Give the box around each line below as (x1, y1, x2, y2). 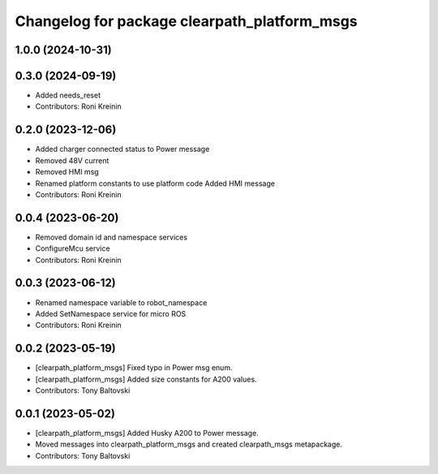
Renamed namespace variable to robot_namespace (35, 297, 208, 308)
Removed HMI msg (35, 167, 99, 177)
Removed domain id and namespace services (35, 232, 188, 242)
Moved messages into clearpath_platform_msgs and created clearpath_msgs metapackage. (35, 439, 343, 450)
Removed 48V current (35, 155, 109, 166)
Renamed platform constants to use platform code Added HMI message (35, 179, 276, 188)
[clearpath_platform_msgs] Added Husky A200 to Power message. (35, 428, 259, 437)
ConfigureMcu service (35, 243, 110, 253)
